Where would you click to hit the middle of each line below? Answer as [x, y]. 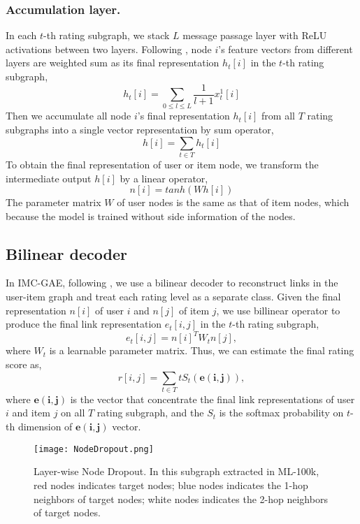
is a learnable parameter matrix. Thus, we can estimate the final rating [202, 350]
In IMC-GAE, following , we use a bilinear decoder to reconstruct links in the [172, 283]
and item [31, 413]
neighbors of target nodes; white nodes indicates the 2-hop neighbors [181, 498]
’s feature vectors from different [286, 49]
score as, [24, 364]
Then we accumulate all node [69, 116]
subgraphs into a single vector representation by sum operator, [140, 129]
